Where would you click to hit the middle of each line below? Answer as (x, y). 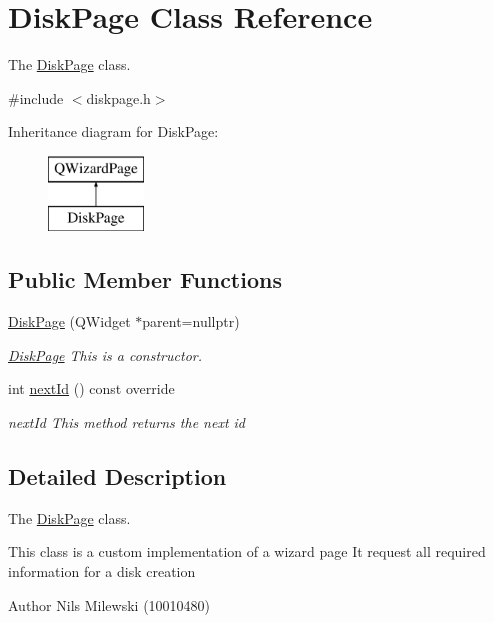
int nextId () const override (91, 388)
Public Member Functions (145, 279)
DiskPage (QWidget (69, 321)
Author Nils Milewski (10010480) (109, 604)
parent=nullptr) (191, 321)
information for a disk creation (102, 571)
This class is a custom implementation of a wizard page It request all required (247, 551)
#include (36, 97)
